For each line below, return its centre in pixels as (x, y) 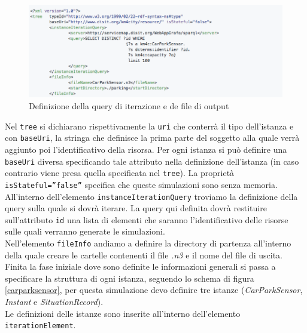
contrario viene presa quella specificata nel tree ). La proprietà (120, 173)
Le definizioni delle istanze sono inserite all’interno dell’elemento (123, 313)
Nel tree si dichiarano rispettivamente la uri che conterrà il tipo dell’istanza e (149, 126)
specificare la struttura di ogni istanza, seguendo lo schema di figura (130, 278)
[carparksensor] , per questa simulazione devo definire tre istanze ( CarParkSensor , (154, 290)
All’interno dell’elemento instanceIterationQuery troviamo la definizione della (151, 196)
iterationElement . (40, 325)
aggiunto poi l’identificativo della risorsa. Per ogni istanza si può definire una (146, 149)
